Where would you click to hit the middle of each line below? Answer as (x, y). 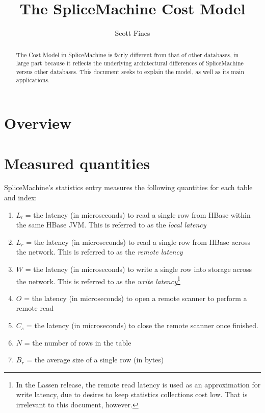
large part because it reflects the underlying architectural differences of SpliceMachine (130, 63)
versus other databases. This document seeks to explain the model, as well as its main (130, 71)
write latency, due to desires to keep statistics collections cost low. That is (132, 394)
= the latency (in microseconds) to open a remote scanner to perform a (136, 298)
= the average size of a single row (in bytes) (95, 360)
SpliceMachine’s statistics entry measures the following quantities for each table (128, 187)
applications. (33, 80)
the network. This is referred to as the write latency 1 (98, 280)
